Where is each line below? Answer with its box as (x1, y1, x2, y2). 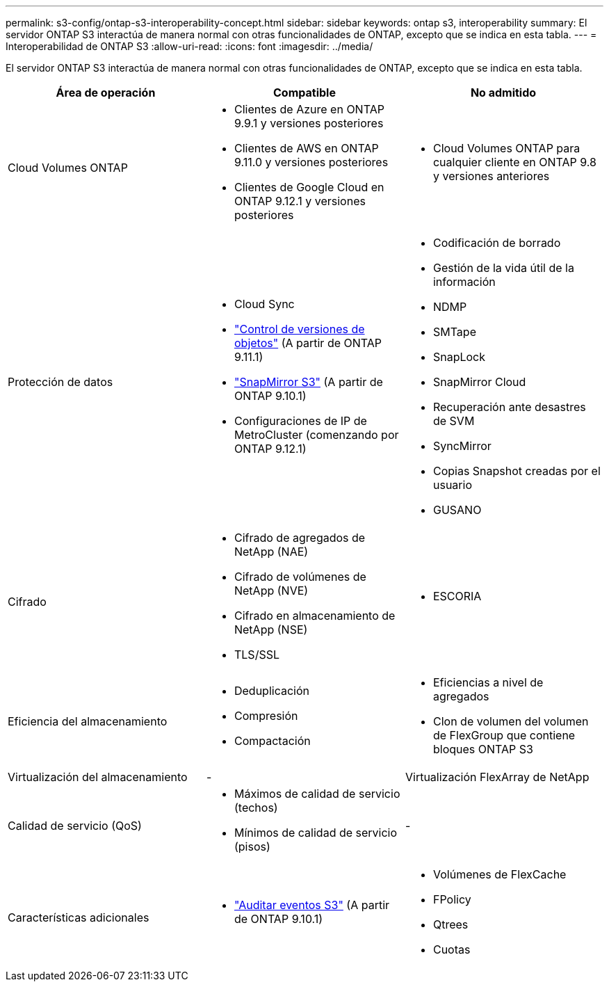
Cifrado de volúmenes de (234, 570, 366, 584)
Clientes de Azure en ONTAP (234, 102, 384, 116)
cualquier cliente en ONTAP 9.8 (432, 155, 596, 169)
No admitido (470, 86, 537, 99)
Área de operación (56, 86, 156, 99)
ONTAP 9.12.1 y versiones (234, 194, 366, 208)
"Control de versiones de (234, 322, 365, 336)
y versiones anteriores (432, 169, 550, 183)
